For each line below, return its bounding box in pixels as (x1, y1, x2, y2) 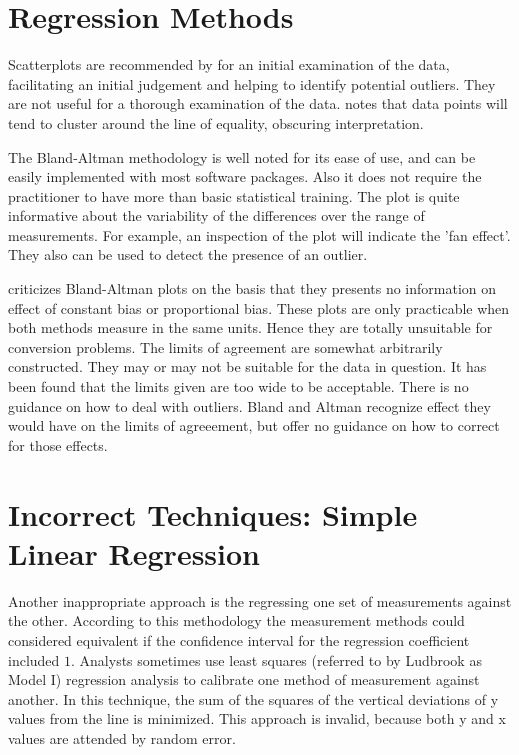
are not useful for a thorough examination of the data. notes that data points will (8, 93, 508, 114)
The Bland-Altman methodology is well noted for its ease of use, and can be (8, 146, 476, 167)
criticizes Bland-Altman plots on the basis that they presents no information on (8, 278, 497, 299)
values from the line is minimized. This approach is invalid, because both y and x (8, 708, 506, 729)
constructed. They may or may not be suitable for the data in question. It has (8, 356, 487, 377)
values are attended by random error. (8, 727, 236, 748)
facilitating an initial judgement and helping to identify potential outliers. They (8, 73, 496, 94)
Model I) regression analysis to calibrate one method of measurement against (8, 669, 480, 690)
